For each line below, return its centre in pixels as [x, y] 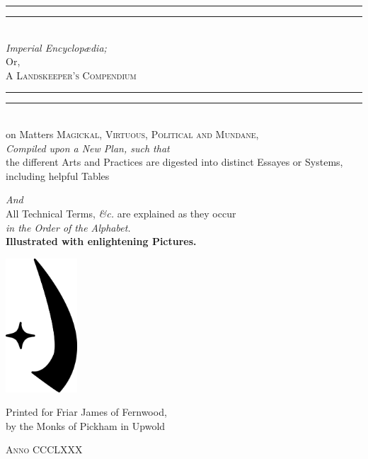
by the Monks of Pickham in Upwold [86, 425]
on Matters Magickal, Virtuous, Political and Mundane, [132, 134]
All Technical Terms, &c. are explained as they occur [121, 213]
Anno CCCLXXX [44, 449]
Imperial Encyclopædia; [56, 47]
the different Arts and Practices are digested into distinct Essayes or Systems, [174, 162]
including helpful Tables [58, 175]
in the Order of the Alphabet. [68, 227]
